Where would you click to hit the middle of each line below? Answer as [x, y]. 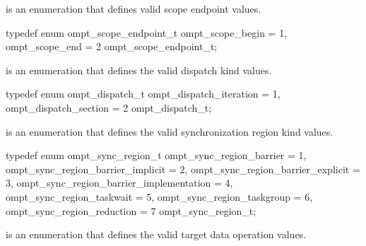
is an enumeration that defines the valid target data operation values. [156, 234]
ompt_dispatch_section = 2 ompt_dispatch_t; [109, 107]
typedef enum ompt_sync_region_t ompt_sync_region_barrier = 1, [156, 155]
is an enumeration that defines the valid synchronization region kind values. [170, 131]
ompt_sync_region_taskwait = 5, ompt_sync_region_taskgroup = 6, [159, 196]
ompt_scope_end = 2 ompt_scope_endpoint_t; [112, 46]
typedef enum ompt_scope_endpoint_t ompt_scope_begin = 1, [147, 32]
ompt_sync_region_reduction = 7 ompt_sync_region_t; [131, 210]
